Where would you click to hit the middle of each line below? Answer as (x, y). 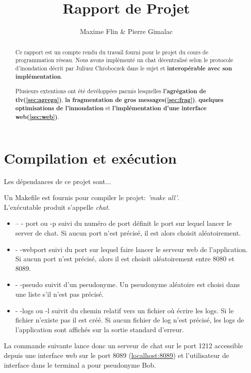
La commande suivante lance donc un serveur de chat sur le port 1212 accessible (124, 346)
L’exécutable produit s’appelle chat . (57, 207)
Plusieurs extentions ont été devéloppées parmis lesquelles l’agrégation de (111, 91)
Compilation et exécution (90, 158)
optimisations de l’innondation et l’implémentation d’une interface (111, 108)
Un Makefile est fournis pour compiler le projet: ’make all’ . (92, 197)
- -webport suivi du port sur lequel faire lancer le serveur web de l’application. (132, 249)
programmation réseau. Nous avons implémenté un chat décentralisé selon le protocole (124, 60)
